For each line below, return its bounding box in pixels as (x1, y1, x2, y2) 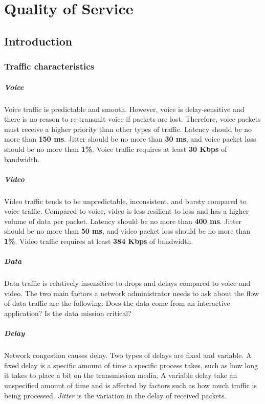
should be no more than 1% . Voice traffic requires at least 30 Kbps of (4, 143, 227, 154)
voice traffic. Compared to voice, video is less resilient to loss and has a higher (4, 206, 249, 216)
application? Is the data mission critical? (4, 308, 131, 318)
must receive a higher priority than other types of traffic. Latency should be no (4, 123, 252, 134)
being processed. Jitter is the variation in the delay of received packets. (4, 390, 227, 400)
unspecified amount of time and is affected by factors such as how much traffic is (4, 379, 257, 390)
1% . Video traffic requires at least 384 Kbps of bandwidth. (4, 236, 193, 246)
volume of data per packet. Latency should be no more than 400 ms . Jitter (4, 215, 242, 226)
